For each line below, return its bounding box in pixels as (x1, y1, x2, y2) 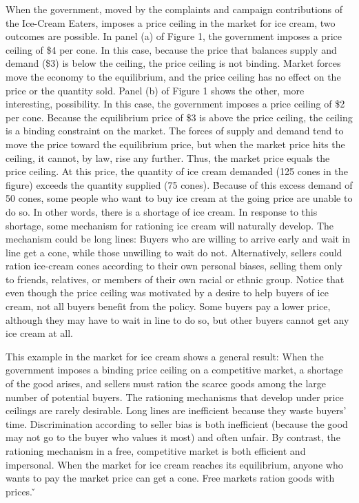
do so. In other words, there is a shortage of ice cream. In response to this (6, 204, 318, 218)
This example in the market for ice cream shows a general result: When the (6, 349, 324, 363)
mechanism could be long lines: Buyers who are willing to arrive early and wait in (6, 232, 351, 246)
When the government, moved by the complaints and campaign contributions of (6, 2, 343, 16)
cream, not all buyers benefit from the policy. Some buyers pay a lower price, (6, 299, 331, 314)
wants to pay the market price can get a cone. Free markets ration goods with (6, 471, 335, 485)
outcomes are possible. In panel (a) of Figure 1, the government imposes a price (6, 29, 342, 43)
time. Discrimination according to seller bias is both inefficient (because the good (6, 416, 348, 431)
